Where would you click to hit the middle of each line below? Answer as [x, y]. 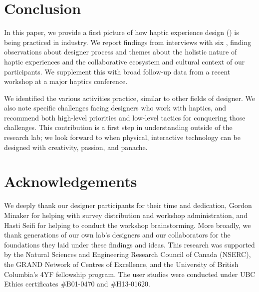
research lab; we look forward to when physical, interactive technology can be [122, 137]
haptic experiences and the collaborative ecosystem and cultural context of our [125, 61]
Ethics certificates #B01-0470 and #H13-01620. [77, 284]
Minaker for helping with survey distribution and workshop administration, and [126, 215]
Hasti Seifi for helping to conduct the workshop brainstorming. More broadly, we [128, 225]
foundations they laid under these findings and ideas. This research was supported [129, 244]
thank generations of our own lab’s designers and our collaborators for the [117, 235]
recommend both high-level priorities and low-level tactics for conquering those [125, 117]
